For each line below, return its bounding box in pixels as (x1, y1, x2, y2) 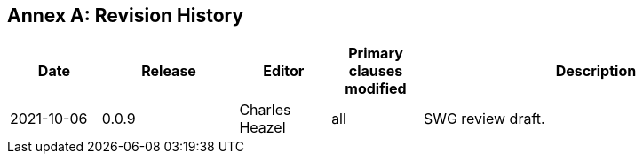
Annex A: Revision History (7, 4, 244, 27)
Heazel (239, 119, 286, 137)
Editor (263, 62, 305, 80)
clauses (348, 62, 403, 80)
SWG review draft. (423, 110, 545, 128)
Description (555, 62, 637, 80)
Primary (348, 44, 403, 63)
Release (141, 62, 196, 80)
